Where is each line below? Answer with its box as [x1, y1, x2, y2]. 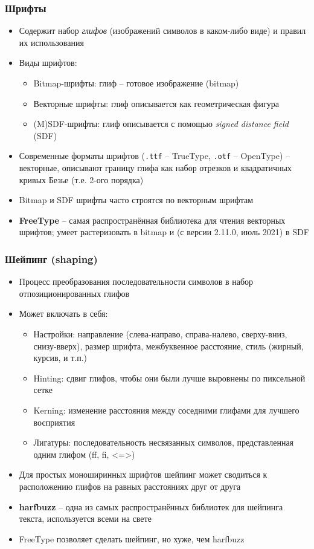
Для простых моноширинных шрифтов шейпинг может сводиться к [19, 468, 268, 481]
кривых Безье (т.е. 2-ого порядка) [19, 173, 144, 186]
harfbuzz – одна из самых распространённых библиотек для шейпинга [19, 500, 283, 513]
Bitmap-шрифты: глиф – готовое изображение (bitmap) [33, 77, 239, 89]
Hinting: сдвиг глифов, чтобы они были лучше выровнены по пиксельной [33, 371, 306, 384]
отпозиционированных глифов [19, 287, 130, 299]
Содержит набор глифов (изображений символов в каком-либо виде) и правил [19, 24, 306, 37]
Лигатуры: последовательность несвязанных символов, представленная [33, 436, 294, 449]
